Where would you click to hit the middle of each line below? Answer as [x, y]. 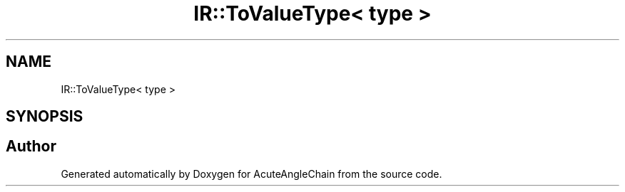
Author [31, 146]
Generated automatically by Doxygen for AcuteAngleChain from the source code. [251, 174]
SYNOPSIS [45, 117]
